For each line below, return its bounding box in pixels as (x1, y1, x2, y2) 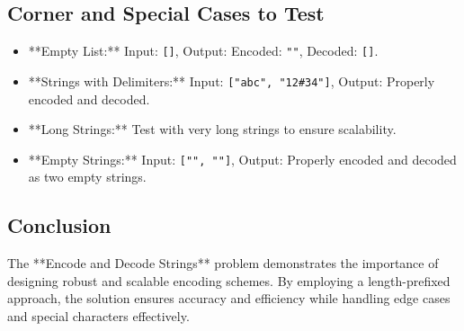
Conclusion (7, 211, 112, 239)
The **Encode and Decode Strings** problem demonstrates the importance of (7, 254, 439, 273)
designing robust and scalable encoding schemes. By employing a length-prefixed (7, 271, 451, 290)
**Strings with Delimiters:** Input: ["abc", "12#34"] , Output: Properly (28, 71, 435, 90)
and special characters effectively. (7, 306, 190, 325)
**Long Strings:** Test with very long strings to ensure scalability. (28, 120, 397, 139)
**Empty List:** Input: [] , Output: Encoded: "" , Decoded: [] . (28, 41, 379, 60)
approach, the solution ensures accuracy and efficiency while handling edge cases (7, 289, 451, 308)
